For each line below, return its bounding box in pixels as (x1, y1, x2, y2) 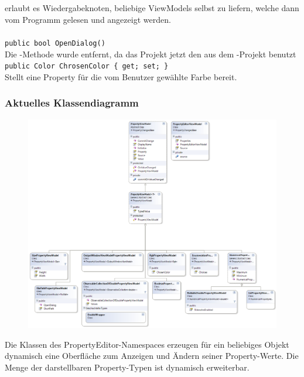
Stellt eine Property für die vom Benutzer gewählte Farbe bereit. (5, 70, 237, 83)
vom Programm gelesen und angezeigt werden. (5, 13, 171, 25)
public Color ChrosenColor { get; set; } (5, 62, 169, 71)
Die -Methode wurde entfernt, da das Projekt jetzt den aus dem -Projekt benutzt (5, 47, 296, 60)
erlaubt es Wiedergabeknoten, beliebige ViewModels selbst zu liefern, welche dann (5, 2, 299, 14)
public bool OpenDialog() (5, 39, 105, 47)
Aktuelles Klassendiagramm (5, 95, 139, 110)
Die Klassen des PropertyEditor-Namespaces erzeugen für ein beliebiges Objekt (5, 338, 289, 350)
